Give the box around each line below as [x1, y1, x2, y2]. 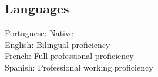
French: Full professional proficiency [5, 50, 134, 62]
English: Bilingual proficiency [5, 38, 110, 50]
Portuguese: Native [5, 27, 73, 39]
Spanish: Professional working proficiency [5, 61, 153, 73]
